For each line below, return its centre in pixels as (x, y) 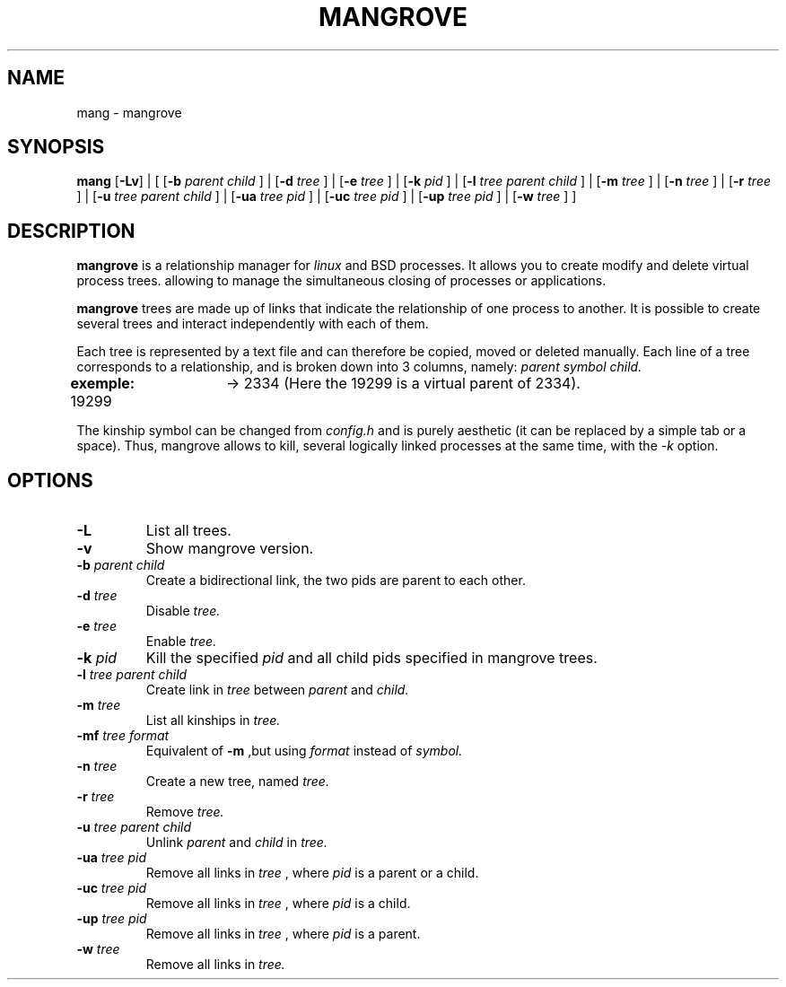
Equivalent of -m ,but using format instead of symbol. (304, 751)
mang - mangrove (129, 112)
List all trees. (188, 531)
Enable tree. (181, 642)
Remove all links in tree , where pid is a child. (278, 904)
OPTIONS (50, 480)
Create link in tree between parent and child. (277, 690)
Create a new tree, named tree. (237, 782)
